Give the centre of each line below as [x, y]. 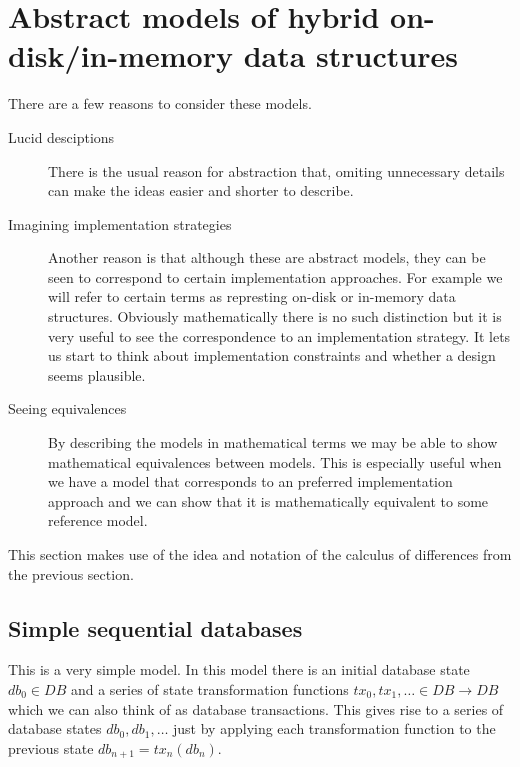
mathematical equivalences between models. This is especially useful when [275, 461]
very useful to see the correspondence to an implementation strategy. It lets [279, 335]
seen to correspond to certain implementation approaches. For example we [275, 276]
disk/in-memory [120, 55]
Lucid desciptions [61, 136]
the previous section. [71, 573]
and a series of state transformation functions [209, 688]
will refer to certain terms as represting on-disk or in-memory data [252, 296]
